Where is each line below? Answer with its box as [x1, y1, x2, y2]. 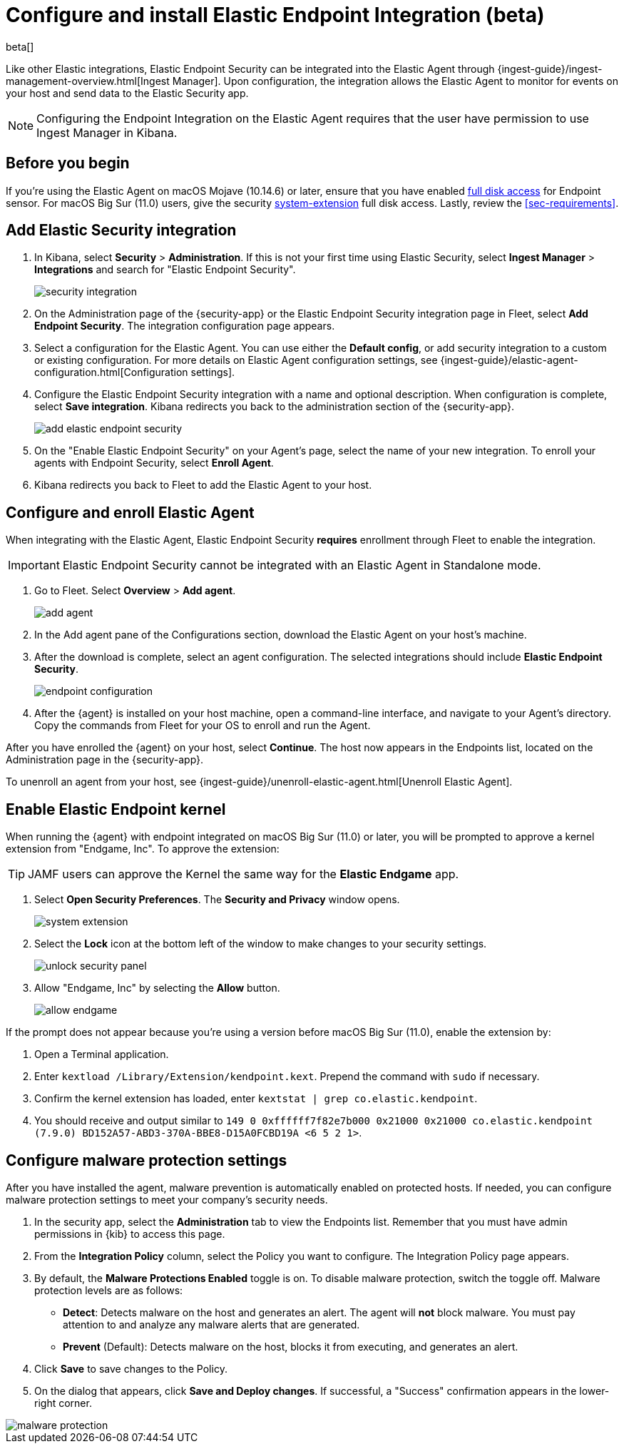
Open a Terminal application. [34, 1048, 169, 1061]
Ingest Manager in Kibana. [36, 125, 178, 140]
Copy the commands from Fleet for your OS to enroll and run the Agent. [34, 719, 371, 732]
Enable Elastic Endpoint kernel [6, 800, 226, 818]
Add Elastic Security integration [6, 221, 237, 240]
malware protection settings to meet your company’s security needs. [6, 1193, 328, 1206]
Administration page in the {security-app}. [6, 753, 204, 766]
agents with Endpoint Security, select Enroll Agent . [34, 457, 274, 469]
